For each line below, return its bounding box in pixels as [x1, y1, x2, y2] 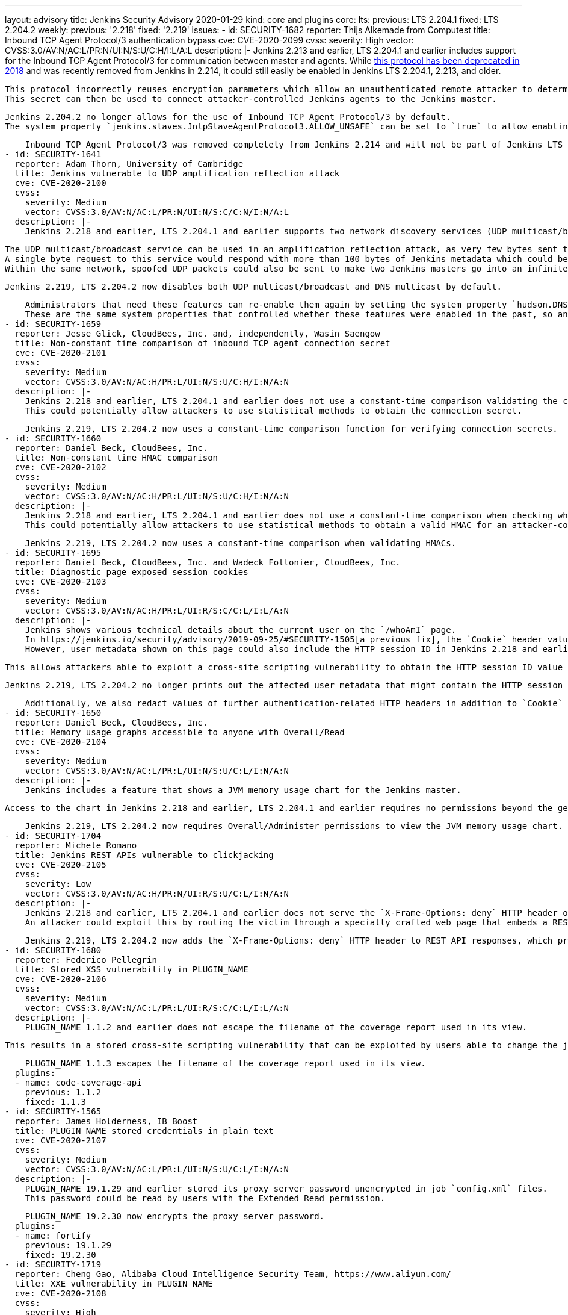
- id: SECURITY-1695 [5, 548, 102, 558]
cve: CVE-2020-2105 [14, 860, 106, 869]
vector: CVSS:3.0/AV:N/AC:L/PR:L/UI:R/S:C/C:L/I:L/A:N [25, 1003, 289, 1013]
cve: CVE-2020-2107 [14, 1136, 106, 1145]
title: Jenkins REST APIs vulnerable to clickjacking [14, 850, 274, 860]
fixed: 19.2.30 [25, 1250, 96, 1260]
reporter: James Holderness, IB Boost [14, 1116, 198, 1126]
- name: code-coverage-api [14, 1078, 142, 1087]
